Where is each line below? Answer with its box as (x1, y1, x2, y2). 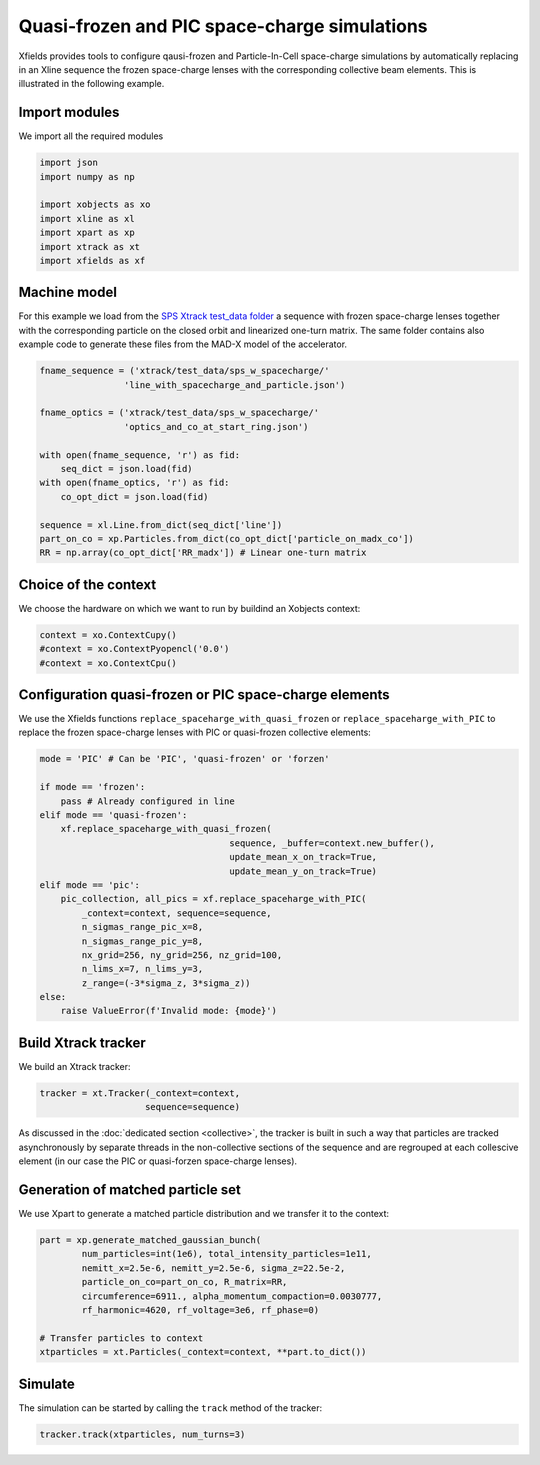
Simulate (18, 1375, 75, 1392)
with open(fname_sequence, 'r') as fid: (39, 449, 240, 460)
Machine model (18, 284, 117, 301)
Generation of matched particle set (18, 1181, 242, 1198)
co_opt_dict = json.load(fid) (60, 491, 209, 502)
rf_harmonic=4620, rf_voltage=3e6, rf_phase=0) (81, 1304, 320, 1315)
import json (39, 157, 99, 169)
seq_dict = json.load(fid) (60, 463, 194, 474)
